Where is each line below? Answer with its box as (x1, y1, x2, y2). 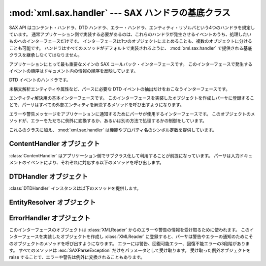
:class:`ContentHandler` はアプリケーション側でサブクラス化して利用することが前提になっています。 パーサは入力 (9, 152, 240, 158)
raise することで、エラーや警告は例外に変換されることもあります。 (9, 254, 145, 260)
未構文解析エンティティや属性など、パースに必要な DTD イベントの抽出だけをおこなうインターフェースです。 (9, 86, 230, 92)
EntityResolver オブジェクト (9, 198, 96, 207)
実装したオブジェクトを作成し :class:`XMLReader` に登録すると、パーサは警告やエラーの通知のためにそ (43, 234, 253, 239)
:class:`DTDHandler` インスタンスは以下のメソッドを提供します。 (9, 185, 141, 191)
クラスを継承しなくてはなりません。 (9, 52, 82, 58)
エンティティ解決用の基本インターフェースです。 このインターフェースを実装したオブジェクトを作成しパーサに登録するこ (9, 95, 255, 101)
